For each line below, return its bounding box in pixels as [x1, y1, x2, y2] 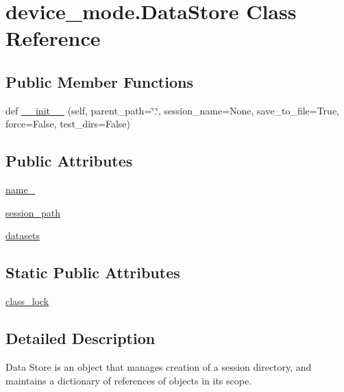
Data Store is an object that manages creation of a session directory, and [5, 359, 312, 373]
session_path [5, 205, 60, 219]
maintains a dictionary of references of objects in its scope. [5, 373, 252, 387]
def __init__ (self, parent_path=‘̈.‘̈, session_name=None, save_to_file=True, [5, 103, 339, 117]
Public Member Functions [5, 71, 193, 92]
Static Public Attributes [5, 262, 180, 283]
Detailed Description [5, 328, 156, 349]
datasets [5, 228, 40, 243]
